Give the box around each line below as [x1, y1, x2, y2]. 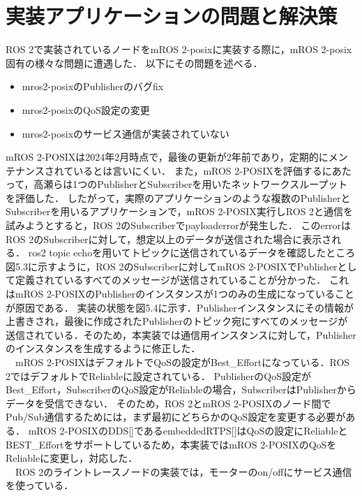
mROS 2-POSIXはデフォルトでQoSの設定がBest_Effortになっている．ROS [15, 355, 350, 369]
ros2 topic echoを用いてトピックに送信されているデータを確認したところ [28, 245, 356, 260]
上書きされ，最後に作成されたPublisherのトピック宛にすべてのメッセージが [6, 314, 348, 328]
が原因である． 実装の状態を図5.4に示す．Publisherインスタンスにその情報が [6, 300, 354, 314]
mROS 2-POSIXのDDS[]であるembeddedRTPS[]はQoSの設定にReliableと [28, 423, 348, 437]
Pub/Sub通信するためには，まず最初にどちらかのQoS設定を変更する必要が [6, 409, 346, 424]
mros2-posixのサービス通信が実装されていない [22, 126, 229, 140]
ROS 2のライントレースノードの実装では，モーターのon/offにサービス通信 [15, 464, 352, 479]
